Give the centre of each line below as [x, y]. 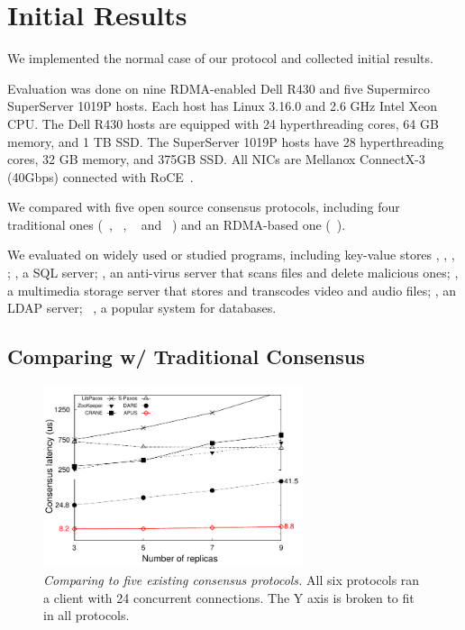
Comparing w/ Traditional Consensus [186, 356]
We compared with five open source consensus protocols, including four [204, 207]
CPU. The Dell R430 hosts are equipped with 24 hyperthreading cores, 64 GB [223, 123]
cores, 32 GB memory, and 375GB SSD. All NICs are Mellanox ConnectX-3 [216, 159]
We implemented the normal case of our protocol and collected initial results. [220, 58]
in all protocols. [87, 615]
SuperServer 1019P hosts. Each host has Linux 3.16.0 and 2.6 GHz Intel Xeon [223, 106]
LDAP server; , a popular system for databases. [142, 308]
